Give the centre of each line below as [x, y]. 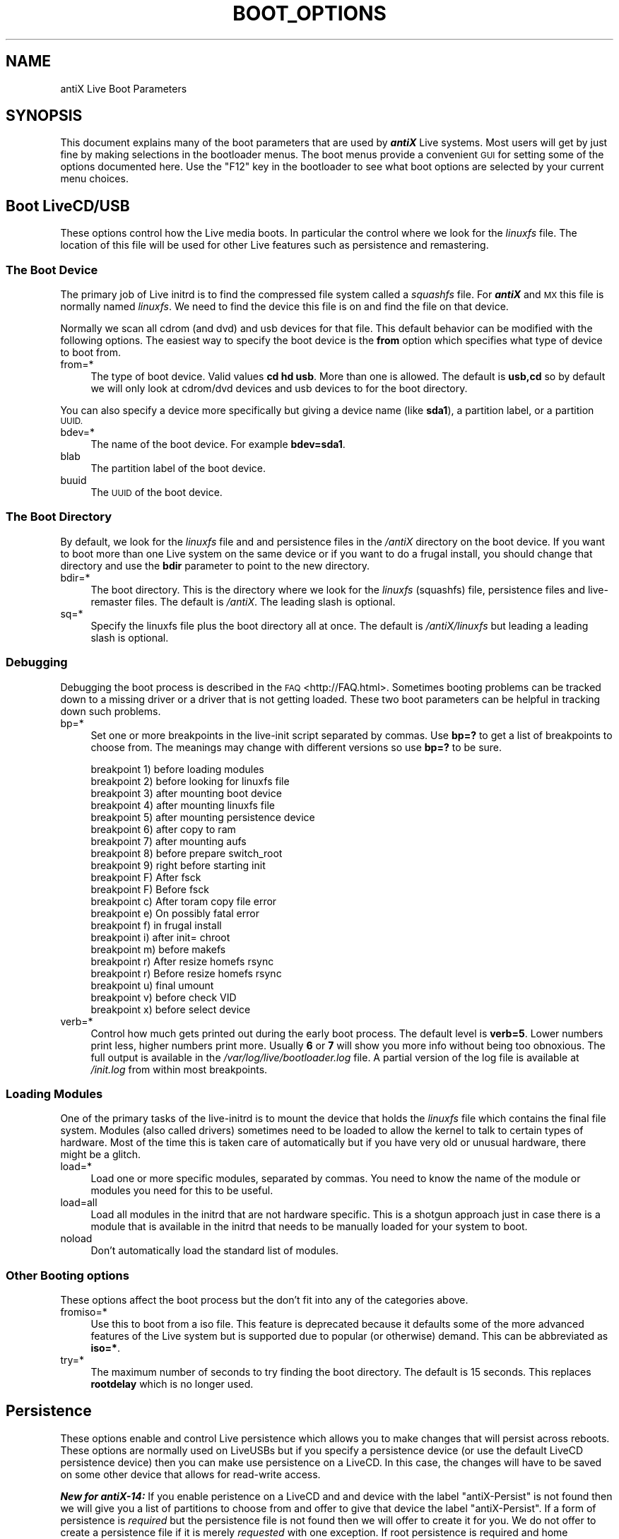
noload [76, 1239]
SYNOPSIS [44, 116]
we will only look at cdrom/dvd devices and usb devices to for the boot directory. [279, 389]
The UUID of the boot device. [157, 493]
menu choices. [94, 179]
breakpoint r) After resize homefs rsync [182, 961]
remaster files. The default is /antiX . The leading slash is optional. [243, 601]
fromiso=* [84, 1312]
